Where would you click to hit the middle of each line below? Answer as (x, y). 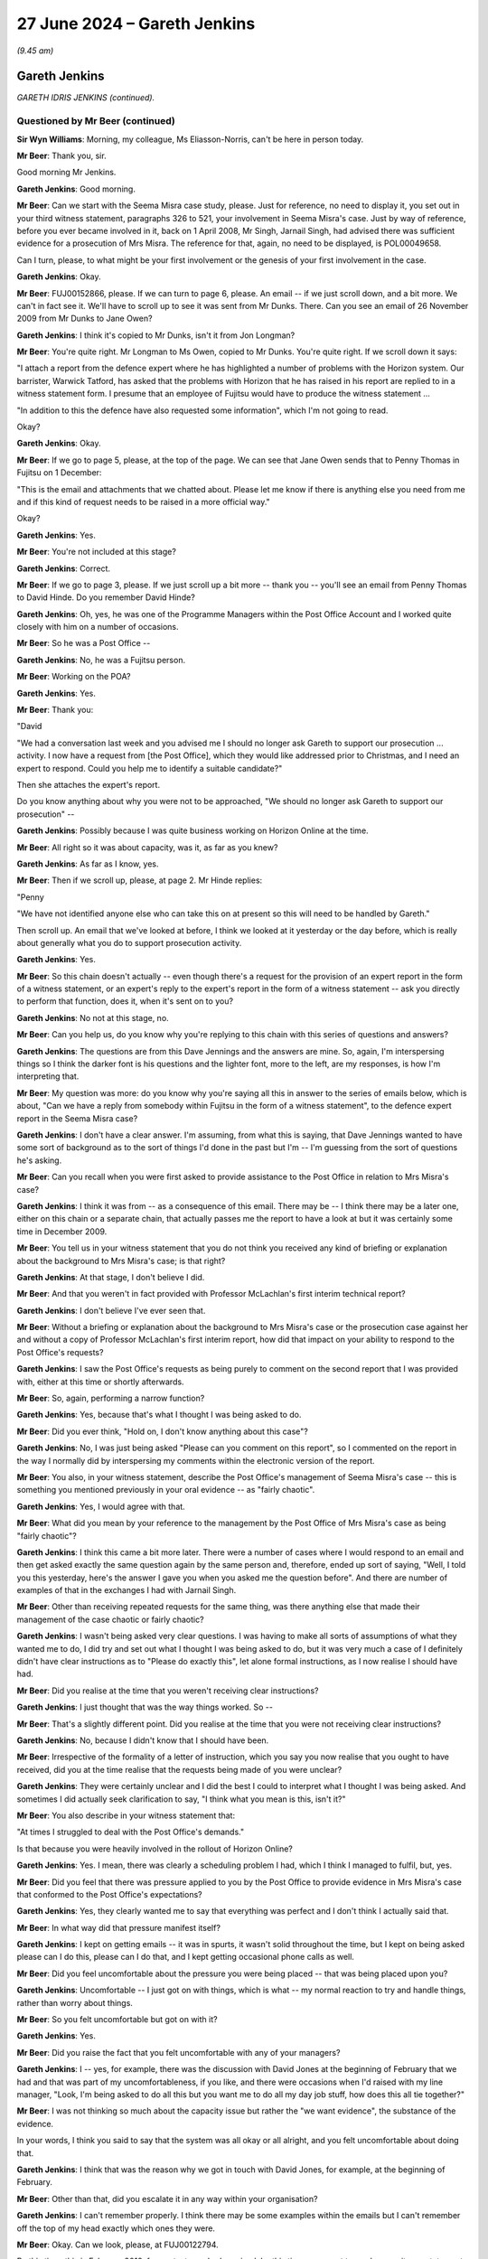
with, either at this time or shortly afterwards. (100, 1382)
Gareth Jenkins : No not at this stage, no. (93, 1017)
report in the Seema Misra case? (77, 1118)
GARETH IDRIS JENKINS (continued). (86, 98)
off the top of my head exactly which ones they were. (116, 2228)
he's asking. (39, 1160)
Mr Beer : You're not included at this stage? (96, 552)
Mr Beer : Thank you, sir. (62, 155)
